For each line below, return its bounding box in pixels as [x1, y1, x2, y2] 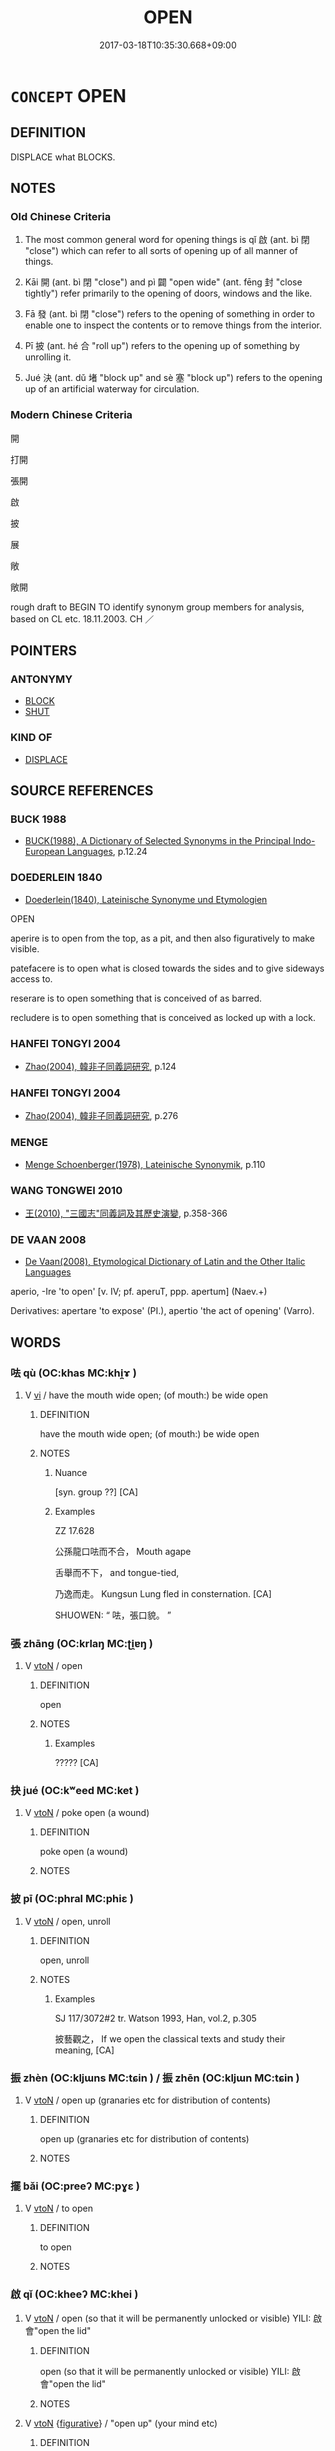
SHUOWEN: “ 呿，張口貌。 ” [54, 1609, 172, 1621]
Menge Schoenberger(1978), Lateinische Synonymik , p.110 [24, 1158, 266, 1170]
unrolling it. [24, 351, 72, 363]
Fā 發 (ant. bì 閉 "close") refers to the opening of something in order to [24, 308, 315, 320]
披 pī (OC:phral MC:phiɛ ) [10, 1892, 134, 1906]
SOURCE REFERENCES [10, 782, 154, 800]
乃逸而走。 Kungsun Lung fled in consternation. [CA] [54, 1587, 272, 1600]
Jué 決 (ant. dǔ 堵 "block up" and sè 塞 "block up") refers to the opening [24, 372, 323, 384]
